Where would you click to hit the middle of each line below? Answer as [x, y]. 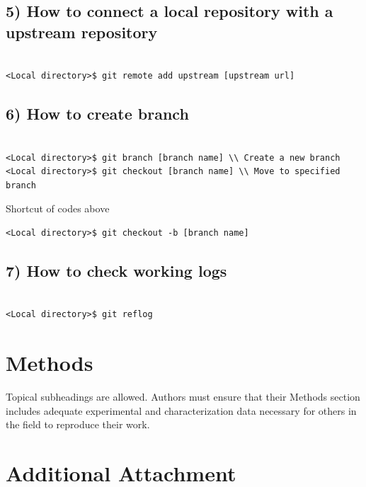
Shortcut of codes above [58, 208]
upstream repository [82, 31]
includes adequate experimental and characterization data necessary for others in [181, 410]
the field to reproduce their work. [78, 424]
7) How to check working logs [116, 270]
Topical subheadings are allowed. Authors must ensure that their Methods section [183, 397]
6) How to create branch [97, 114]
